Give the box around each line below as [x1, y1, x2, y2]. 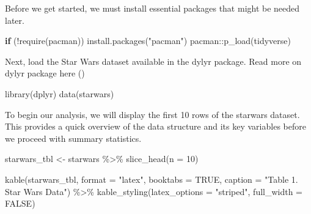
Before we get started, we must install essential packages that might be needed [5, 2, 300, 14]
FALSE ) [5, 197, 35, 210]
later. [5, 13, 24, 26]
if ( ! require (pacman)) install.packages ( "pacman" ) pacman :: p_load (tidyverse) [5, 34, 291, 47]
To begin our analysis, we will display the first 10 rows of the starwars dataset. [5, 108, 300, 120]
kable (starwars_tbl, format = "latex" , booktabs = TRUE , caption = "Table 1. [5, 172, 298, 185]
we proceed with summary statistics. [5, 131, 142, 144]
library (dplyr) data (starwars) [5, 87, 114, 100]
